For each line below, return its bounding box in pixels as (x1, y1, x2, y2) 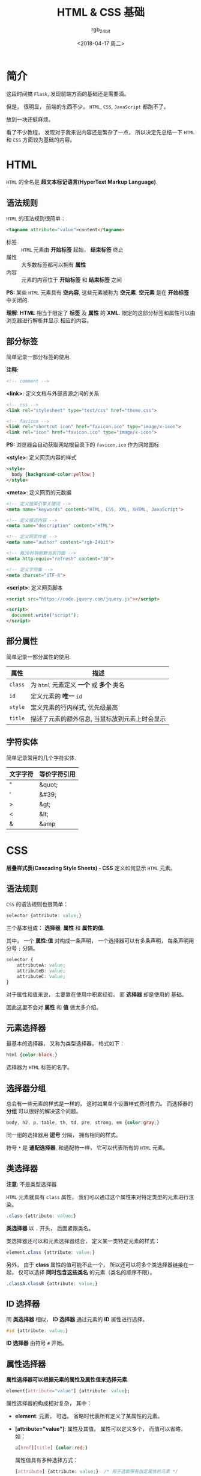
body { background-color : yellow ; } (11, 472, 95, 478)
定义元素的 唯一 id (30, 692, 82, 700)
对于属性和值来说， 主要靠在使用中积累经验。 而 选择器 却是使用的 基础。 (6, 991, 187, 998)
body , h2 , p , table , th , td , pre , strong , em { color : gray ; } (6, 1119, 160, 1126)
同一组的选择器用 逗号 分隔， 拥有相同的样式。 (6, 1132, 121, 1139)
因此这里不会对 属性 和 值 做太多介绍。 (6, 1003, 102, 1010)
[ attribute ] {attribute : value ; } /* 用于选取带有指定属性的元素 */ (14, 1468, 178, 1474)
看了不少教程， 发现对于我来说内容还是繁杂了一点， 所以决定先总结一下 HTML (6, 129, 195, 136)
